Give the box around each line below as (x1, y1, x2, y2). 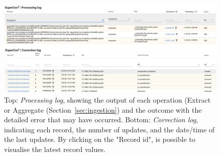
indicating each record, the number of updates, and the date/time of (4, 124, 215, 134)
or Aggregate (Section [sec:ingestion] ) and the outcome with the (4, 104, 202, 115)
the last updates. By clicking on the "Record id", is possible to (4, 134, 195, 144)
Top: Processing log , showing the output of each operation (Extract (4, 94, 211, 105)
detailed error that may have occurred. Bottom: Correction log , (4, 114, 198, 125)
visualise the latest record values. (4, 143, 105, 154)
